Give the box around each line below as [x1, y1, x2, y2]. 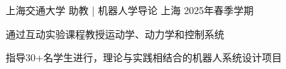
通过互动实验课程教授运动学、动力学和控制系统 [6, 26, 224, 41]
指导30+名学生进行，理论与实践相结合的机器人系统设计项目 [6, 50, 282, 65]
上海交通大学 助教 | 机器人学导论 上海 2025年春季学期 [6, 3, 254, 17]
